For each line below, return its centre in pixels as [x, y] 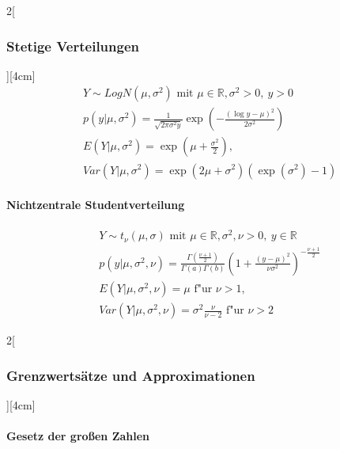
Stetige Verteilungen [73, 46]
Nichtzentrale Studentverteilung [96, 205]
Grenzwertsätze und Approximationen [131, 375]
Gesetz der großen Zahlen [78, 436]
